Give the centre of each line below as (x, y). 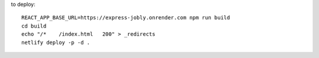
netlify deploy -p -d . (56, 42)
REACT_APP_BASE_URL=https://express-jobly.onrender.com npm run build (126, 18)
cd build (34, 26)
